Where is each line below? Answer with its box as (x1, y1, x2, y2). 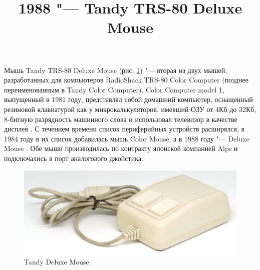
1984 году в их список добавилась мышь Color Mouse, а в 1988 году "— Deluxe (4, 133, 249, 143)
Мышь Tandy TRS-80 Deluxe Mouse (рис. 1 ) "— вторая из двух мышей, (4, 64, 227, 75)
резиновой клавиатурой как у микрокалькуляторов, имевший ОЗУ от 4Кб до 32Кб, (4, 103, 256, 114)
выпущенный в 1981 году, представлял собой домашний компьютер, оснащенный (4, 94, 253, 104)
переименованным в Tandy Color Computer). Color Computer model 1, (4, 84, 224, 94)
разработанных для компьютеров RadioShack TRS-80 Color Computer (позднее (4, 74, 248, 85)
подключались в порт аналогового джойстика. (4, 152, 143, 163)
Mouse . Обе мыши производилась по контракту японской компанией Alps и (4, 143, 238, 153)
